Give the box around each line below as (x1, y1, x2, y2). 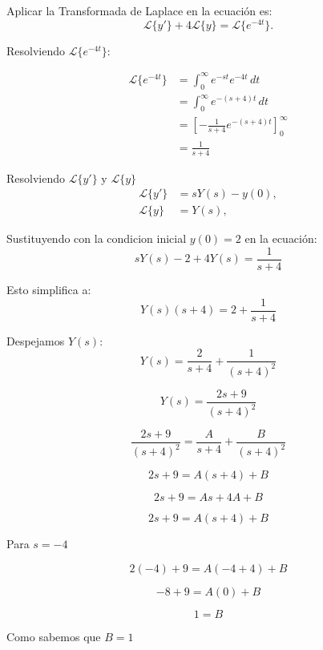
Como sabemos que (6, 628, 101, 644)
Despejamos (6, 332, 65, 349)
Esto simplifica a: (6, 281, 91, 297)
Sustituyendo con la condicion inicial (6, 230, 187, 247)
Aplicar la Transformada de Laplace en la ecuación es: (6, 2, 273, 18)
